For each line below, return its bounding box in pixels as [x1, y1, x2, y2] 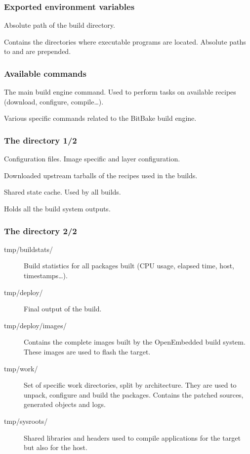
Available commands [4, 67, 86, 79]
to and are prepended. [4, 46, 71, 56]
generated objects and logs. [24, 399, 106, 409]
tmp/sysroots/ [4, 415, 48, 426]
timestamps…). [24, 270, 68, 280]
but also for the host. [24, 442, 87, 453]
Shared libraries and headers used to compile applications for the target [24, 432, 241, 443]
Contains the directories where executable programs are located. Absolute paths [4, 36, 246, 47]
